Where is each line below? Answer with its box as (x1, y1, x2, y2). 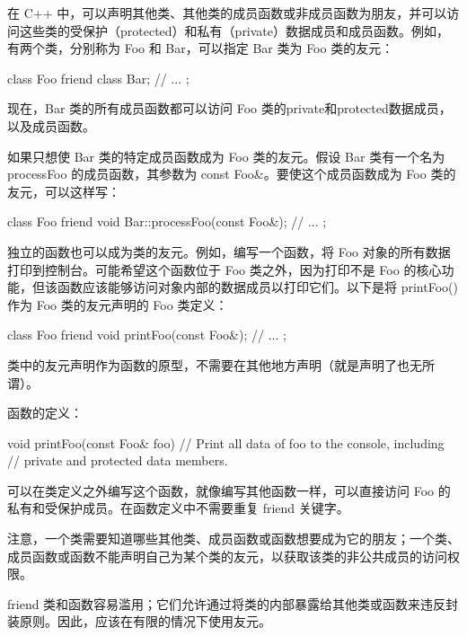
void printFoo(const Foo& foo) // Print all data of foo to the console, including (7, 433, 445, 452)
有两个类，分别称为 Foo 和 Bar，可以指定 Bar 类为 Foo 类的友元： (7, 39, 394, 57)
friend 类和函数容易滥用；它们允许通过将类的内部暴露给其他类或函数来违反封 (7, 594, 459, 613)
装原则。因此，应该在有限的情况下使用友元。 (7, 612, 271, 631)
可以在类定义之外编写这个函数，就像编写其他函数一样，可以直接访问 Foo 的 (7, 481, 451, 499)
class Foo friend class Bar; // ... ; (7, 68, 189, 87)
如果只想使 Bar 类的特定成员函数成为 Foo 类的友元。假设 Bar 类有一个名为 (7, 146, 445, 165)
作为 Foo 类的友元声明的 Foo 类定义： (7, 295, 228, 314)
